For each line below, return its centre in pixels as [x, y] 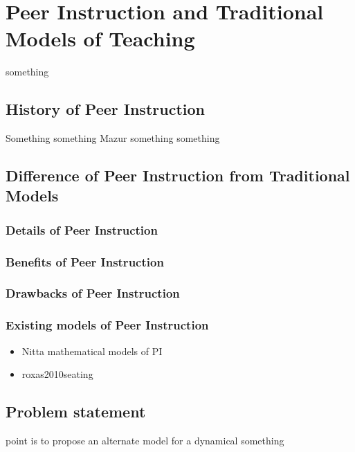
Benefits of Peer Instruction [85, 261]
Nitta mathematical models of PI [92, 351]
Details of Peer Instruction [82, 229]
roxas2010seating [57, 374]
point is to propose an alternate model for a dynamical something [145, 441]
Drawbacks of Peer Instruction [93, 293]
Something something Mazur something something [113, 138]
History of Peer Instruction [105, 109]
